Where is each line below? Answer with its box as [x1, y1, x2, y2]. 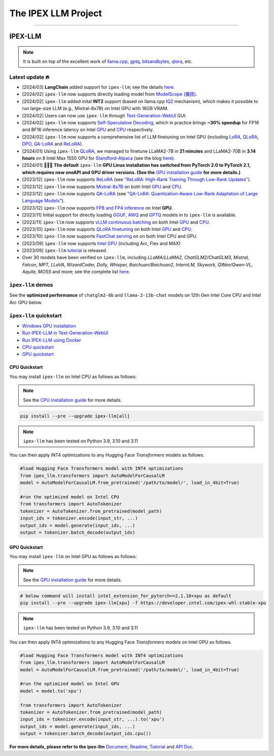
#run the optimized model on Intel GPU [20, 681, 119, 687]
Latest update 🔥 [9, 74, 50, 81]
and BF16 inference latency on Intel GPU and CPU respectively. [22, 127, 154, 133]
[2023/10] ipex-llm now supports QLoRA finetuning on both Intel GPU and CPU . [22, 226, 192, 232]
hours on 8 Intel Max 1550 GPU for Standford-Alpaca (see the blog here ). [22, 155, 175, 161]
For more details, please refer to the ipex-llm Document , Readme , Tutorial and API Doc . [9, 744, 194, 750]
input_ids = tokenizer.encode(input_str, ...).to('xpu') [20, 716, 165, 723]
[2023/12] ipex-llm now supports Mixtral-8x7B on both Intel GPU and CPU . [22, 183, 183, 190]
